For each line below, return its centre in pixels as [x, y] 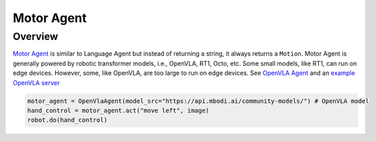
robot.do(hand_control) [68, 120]
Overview [36, 36]
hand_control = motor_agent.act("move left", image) [118, 110]
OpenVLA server [36, 83]
